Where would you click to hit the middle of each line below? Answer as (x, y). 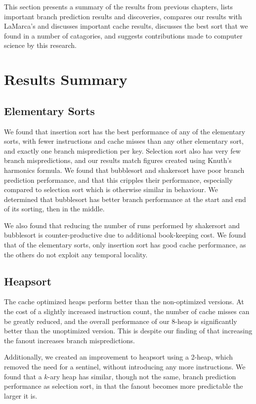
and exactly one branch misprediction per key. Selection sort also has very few (122, 150)
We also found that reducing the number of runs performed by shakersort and (122, 225)
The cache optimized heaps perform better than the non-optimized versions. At (124, 302)
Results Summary (66, 79)
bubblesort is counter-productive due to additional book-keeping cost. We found (125, 235)
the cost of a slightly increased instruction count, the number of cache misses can (127, 311)
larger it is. (21, 395)
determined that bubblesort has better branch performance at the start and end (125, 199)
